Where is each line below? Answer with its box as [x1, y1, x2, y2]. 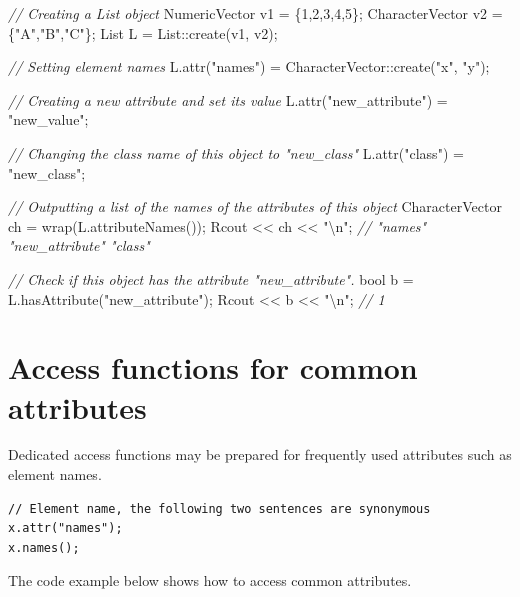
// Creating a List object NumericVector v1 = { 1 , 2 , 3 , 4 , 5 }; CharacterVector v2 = [8, 3, 503, 23]
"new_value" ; [8, 109, 89, 130]
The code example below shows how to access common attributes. [8, 570, 412, 591]
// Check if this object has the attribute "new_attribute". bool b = [8, 268, 414, 289]
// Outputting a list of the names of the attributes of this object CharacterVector [8, 196, 502, 217]
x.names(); [8, 540, 80, 555]
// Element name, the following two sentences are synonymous [8, 501, 431, 516]
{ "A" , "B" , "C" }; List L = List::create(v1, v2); [8, 22, 278, 43]
